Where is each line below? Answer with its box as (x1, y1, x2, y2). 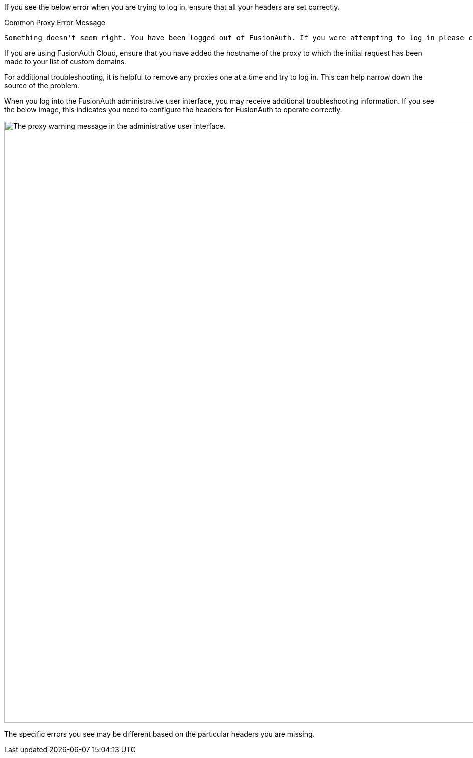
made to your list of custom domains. (4, 57, 127, 66)
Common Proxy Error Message (4, 18, 106, 27)
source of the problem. (4, 81, 80, 90)
